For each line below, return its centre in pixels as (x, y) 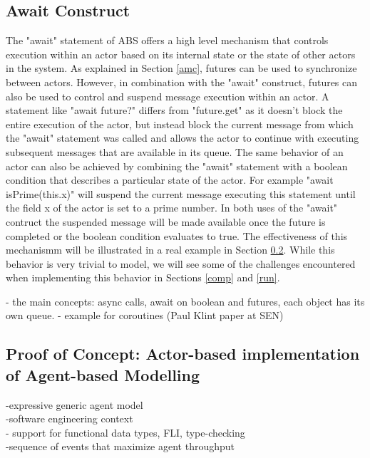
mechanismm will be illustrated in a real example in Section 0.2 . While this (170, 250)
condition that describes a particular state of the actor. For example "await (170, 180)
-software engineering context (70, 418)
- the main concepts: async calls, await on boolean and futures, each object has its (185, 301)
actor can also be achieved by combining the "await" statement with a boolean (177, 166)
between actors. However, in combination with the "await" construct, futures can (182, 82)
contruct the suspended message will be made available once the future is (166, 221)
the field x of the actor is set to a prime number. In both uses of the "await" (172, 208)
